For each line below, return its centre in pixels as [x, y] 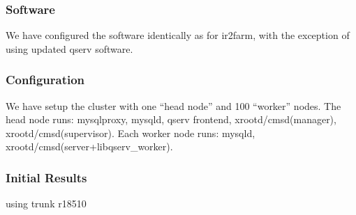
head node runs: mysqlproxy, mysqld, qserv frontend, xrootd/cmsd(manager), [171, 119]
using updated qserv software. [69, 48]
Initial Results [46, 177]
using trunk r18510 [46, 204]
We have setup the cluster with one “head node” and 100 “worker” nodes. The [173, 105]
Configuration [45, 80]
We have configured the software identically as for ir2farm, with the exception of [178, 35]
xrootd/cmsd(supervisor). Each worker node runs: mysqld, [131, 133]
